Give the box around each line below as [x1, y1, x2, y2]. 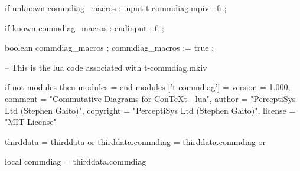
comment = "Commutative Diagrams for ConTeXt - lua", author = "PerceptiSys [5, 92, 296, 104]
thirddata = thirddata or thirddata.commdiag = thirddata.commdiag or [5, 135, 266, 147]
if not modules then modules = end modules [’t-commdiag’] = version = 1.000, [5, 81, 291, 93]
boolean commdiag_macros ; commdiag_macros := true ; [5, 41, 214, 54]
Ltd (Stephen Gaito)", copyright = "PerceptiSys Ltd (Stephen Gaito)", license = [5, 104, 296, 116]
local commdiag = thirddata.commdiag [5, 155, 146, 167]
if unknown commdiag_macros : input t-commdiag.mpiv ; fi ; [5, 2, 227, 14]
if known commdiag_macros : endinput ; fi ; [5, 21, 165, 34]
